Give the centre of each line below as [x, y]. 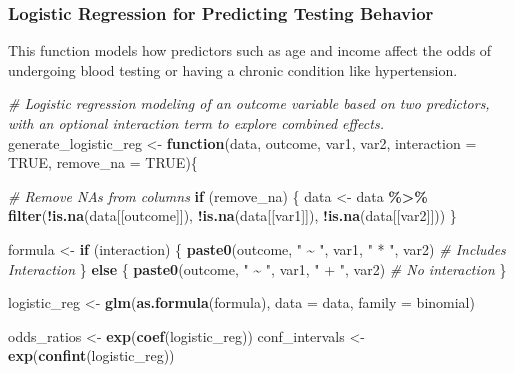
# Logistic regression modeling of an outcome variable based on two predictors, [249, 103]
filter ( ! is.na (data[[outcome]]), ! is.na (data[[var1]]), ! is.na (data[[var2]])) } [232, 215]
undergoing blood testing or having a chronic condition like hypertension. [233, 69]
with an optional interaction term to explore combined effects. [196, 123]
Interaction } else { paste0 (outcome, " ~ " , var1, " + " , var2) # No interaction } [257, 268]
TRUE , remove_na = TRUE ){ [103, 162]
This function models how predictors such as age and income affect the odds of [250, 50]
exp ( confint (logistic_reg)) [91, 355]
